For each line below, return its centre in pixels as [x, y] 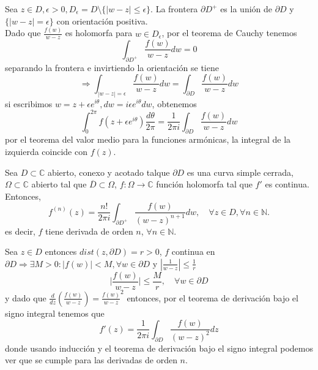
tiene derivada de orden [89, 231]
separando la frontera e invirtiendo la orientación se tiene [112, 67]
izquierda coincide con [46, 151]
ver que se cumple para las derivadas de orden [91, 360]
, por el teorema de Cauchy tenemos [229, 33]
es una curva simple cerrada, [240, 172]
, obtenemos [174, 103]
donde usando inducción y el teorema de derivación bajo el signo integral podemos [159, 348]
